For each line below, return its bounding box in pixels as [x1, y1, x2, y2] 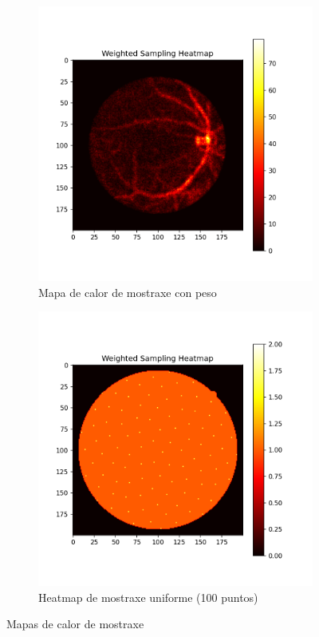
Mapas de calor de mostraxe [6, 615, 144, 632]
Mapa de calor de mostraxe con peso [38, 283, 217, 300]
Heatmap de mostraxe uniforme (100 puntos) [38, 588, 258, 605]
